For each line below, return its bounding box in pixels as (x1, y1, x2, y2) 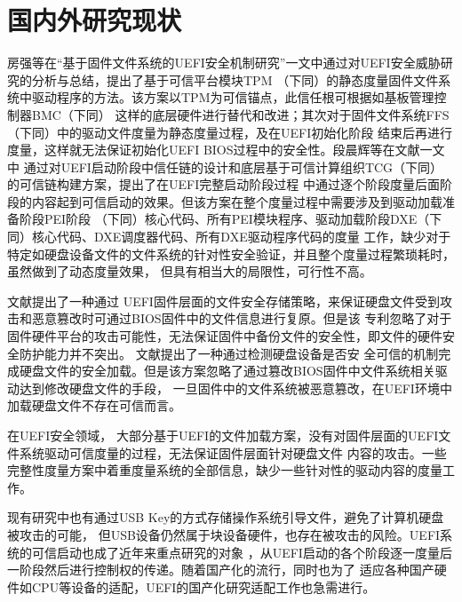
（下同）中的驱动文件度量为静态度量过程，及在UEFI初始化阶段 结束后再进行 (7, 123, 452, 141)
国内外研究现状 (7, 2, 182, 38)
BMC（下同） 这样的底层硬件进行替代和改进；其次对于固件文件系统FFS (31, 105, 450, 123)
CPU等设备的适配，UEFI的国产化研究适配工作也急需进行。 (31, 577, 376, 596)
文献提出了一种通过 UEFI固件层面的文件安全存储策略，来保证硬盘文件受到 (7, 291, 440, 310)
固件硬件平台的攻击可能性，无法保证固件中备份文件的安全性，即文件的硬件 (7, 327, 442, 345)
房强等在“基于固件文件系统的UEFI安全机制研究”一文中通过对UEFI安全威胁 (7, 53, 441, 72)
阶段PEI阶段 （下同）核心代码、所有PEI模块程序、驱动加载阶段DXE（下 (19, 210, 442, 228)
